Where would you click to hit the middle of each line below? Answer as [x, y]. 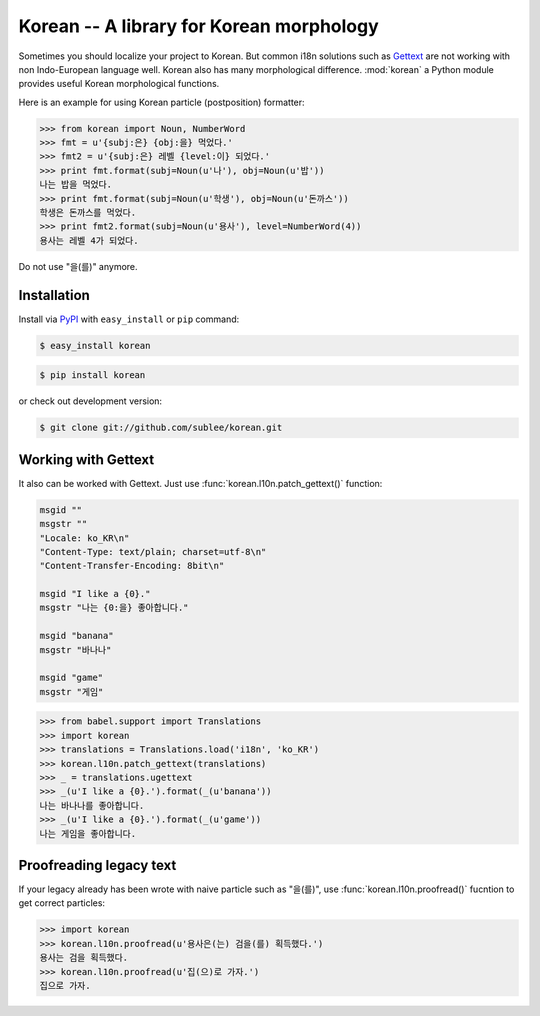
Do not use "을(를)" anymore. [78, 266]
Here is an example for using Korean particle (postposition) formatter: [161, 102]
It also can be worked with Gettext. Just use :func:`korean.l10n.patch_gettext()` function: [200, 483]
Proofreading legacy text [97, 865]
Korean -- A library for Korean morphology [198, 26]
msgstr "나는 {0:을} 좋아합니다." [114, 608]
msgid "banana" [76, 636]
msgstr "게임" [71, 691]
